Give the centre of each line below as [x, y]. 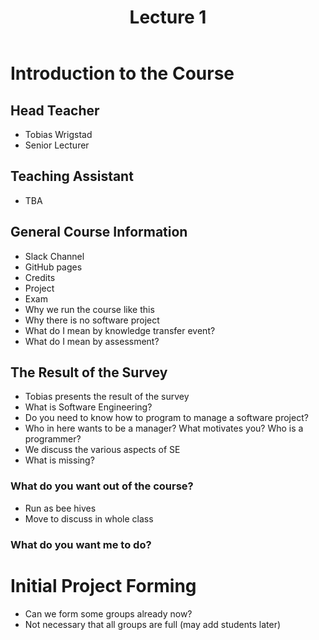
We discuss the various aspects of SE [102, 450]
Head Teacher [55, 110]
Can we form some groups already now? [108, 613]
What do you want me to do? [81, 544]
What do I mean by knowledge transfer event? [120, 330]
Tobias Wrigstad [58, 134]
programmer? [53, 439]
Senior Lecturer [57, 145]
